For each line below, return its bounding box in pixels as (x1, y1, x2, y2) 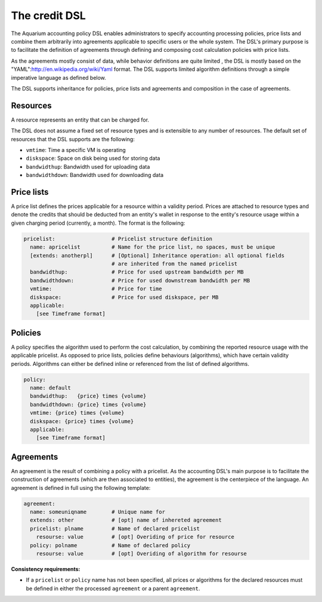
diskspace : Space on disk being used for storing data (26, 155, 160, 162)
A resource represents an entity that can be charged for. (11, 116, 149, 123)
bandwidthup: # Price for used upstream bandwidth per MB (30, 269, 244, 275)
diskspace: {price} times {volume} (30, 418, 134, 424)
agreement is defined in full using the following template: (11, 484, 151, 491)
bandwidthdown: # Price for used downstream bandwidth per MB (30, 277, 250, 284)
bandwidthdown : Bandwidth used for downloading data (26, 172, 164, 179)
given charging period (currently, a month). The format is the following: (11, 219, 185, 226)
